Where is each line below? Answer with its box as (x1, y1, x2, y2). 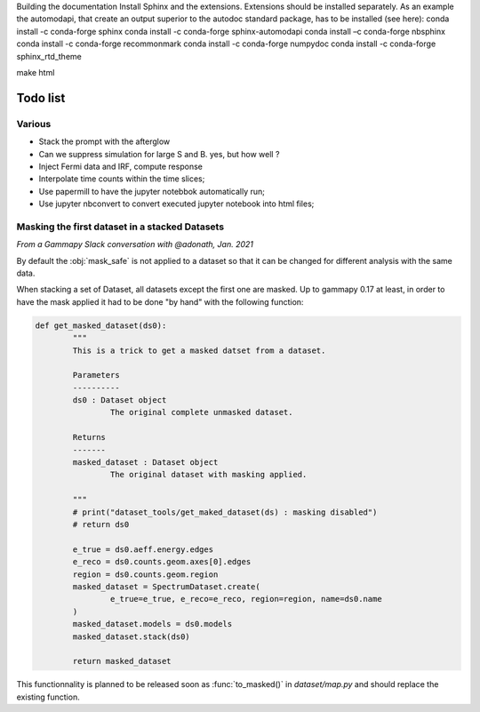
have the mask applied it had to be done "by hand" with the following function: (16, 296, 304, 307)
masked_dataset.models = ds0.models (72, 619, 233, 629)
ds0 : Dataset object (72, 396, 167, 405)
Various (16, 117, 52, 130)
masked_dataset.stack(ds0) (72, 631, 190, 642)
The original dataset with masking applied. (109, 469, 308, 480)
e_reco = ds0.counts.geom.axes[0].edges (72, 556, 252, 567)
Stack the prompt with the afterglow (38, 136, 171, 147)
